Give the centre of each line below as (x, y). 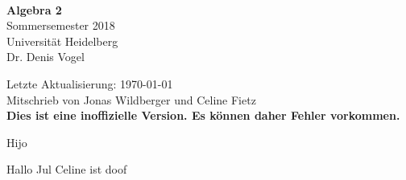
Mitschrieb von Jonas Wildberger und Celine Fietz (131, 99)
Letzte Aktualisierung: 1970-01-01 (90, 83)
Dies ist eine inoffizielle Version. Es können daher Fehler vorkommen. (203, 115)
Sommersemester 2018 (61, 25)
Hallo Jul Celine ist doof (67, 169)
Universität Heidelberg (62, 41)
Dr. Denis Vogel (46, 57)
